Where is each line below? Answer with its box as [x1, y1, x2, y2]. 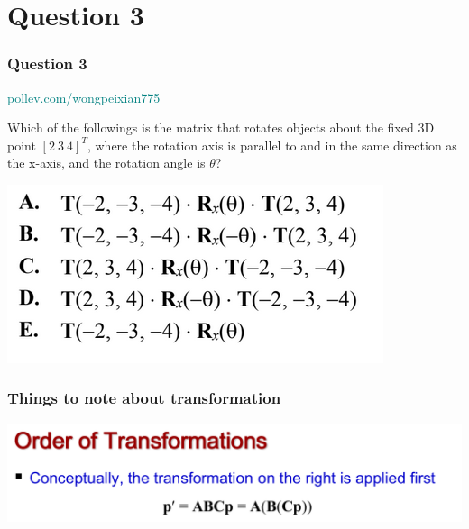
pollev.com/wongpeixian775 [7, 87, 161, 106]
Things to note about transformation [7, 387, 281, 409]
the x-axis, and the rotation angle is [7, 153, 206, 172]
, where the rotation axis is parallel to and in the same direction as [87, 135, 457, 154]
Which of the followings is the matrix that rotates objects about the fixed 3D [7, 118, 435, 137]
